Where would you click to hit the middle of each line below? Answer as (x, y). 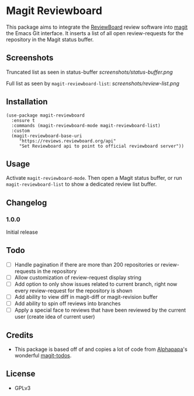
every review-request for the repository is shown (73, 291)
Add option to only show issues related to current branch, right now (96, 284)
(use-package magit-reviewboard (45, 115)
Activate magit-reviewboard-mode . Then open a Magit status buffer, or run (94, 178)
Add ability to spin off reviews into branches (67, 303)
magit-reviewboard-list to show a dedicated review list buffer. (82, 184)
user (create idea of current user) (55, 317)
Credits (20, 335)
